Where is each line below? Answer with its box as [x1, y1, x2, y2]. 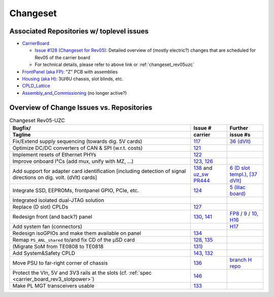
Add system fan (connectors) [12, 223, 83, 230]
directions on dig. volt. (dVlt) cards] [12, 174, 97, 181]
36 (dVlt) [229, 138, 251, 145]
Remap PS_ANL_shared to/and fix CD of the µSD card [12, 236, 135, 243]
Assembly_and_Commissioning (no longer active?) [22, 90, 127, 96]
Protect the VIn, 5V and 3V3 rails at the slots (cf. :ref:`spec [12, 269, 152, 276]
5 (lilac [229, 184, 246, 191]
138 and [193, 165, 213, 172]
